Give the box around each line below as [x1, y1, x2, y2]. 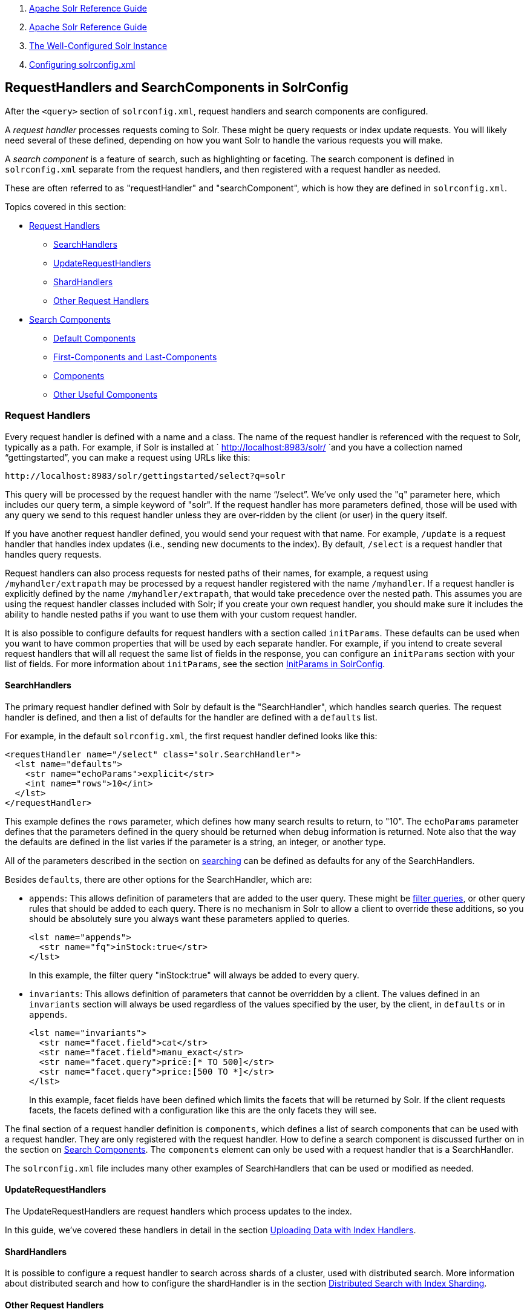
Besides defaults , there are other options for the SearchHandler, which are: [5, 874, 312, 885]
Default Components [53, 332, 136, 343]
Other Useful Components [53, 389, 158, 400]
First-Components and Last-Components [53, 351, 217, 362]
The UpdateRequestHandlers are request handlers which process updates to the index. [5, 1206, 352, 1217]
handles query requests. [5, 549, 102, 559]
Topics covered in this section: [5, 201, 126, 212]
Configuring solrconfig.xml [29, 59, 136, 70]
